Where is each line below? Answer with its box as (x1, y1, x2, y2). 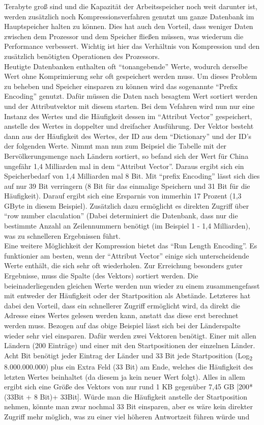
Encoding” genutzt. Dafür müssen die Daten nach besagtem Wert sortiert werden (4, 91, 258, 101)
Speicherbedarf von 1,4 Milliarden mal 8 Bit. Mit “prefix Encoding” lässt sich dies (4, 171, 260, 181)
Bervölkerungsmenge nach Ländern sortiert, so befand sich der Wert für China (4, 150, 249, 161)
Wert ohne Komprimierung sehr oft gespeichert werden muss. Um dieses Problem (4, 71, 257, 81)
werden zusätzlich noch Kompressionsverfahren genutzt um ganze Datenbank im (4, 11, 254, 21)
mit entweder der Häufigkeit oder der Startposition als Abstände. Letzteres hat (4, 290, 251, 301)
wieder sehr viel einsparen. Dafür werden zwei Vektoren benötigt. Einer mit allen (4, 330, 256, 341)
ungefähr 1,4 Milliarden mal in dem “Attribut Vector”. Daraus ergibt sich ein (4, 160, 244, 171)
